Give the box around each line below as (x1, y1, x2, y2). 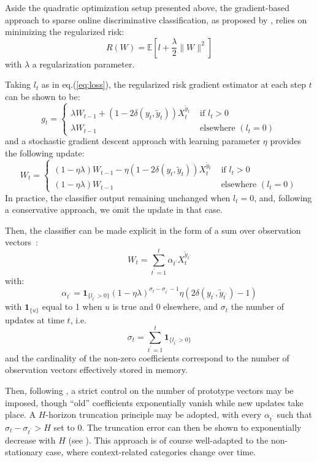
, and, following (254, 191, 312, 204)
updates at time (5, 313, 64, 326)
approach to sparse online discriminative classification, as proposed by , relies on (5, 13, 307, 26)
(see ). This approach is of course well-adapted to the (68, 433, 269, 446)
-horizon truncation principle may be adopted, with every (45, 408, 262, 421)
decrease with (5, 433, 56, 446)
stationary (5, 445, 43, 458)
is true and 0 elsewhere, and (112, 300, 218, 313)
